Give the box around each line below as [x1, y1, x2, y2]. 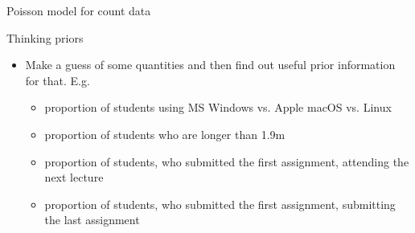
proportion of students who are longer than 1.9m [44, 125, 286, 142]
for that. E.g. [25, 72, 90, 88]
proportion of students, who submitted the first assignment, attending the [44, 153, 409, 170]
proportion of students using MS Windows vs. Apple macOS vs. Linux [44, 99, 392, 116]
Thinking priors [6, 29, 84, 46]
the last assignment [44, 211, 140, 228]
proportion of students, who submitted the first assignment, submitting [44, 195, 396, 212]
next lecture [44, 169, 104, 186]
